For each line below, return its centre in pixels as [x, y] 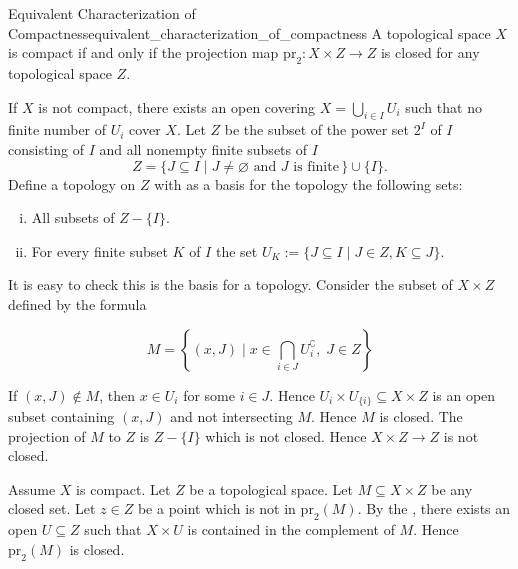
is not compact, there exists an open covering [177, 106]
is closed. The [421, 415]
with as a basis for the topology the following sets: [308, 183]
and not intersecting [231, 415]
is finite [316, 166]
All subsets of [73, 217]
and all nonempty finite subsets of [203, 148]
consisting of [46, 148]
